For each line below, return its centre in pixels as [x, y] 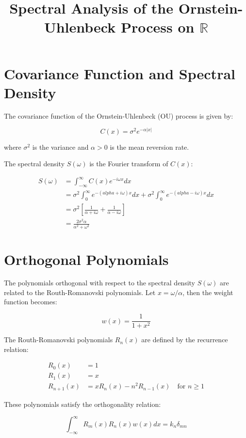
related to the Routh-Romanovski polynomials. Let [80, 292]
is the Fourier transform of [129, 163]
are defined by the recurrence [185, 340]
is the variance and [60, 147]
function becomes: [31, 302]
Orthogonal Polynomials [86, 259]
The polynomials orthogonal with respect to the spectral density [99, 283]
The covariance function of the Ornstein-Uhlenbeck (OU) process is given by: [119, 115]
